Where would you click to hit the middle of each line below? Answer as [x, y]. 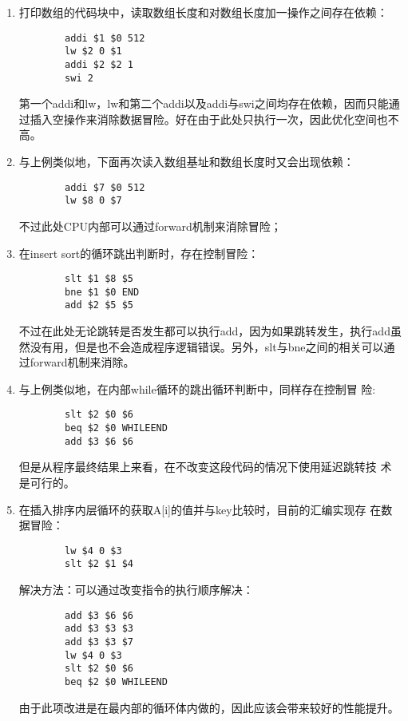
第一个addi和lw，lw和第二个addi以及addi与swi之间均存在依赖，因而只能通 [209, 103]
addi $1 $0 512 [105, 38]
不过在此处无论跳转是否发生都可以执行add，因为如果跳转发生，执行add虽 [210, 331]
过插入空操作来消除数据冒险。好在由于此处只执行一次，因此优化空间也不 [209, 119]
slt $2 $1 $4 [99, 564]
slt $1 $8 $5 [99, 279]
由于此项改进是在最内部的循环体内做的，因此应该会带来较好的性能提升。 [209, 707]
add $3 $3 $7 [99, 642]
